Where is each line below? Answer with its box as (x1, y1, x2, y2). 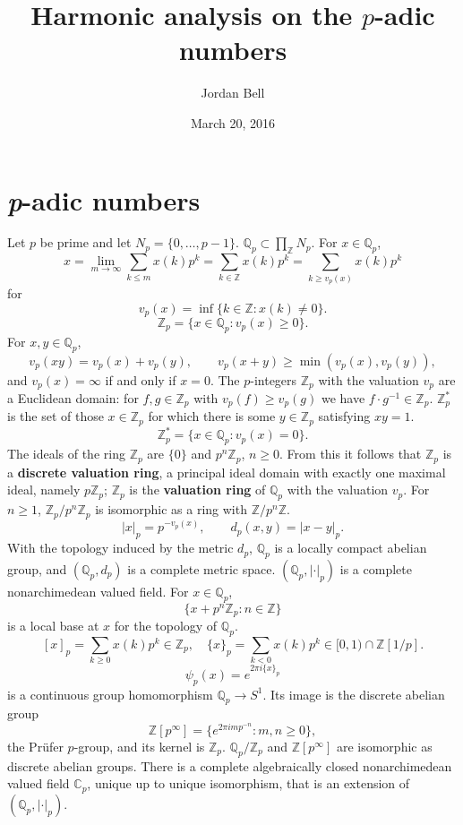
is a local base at (7, 616, 99, 635)
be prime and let (39, 233, 132, 252)
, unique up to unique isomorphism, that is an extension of (87, 774, 410, 793)
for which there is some (148, 407, 276, 425)
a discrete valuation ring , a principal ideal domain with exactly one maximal (7, 462, 446, 481)
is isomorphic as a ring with (95, 500, 247, 519)
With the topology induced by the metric (7, 538, 234, 557)
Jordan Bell (201, 83, 265, 102)
